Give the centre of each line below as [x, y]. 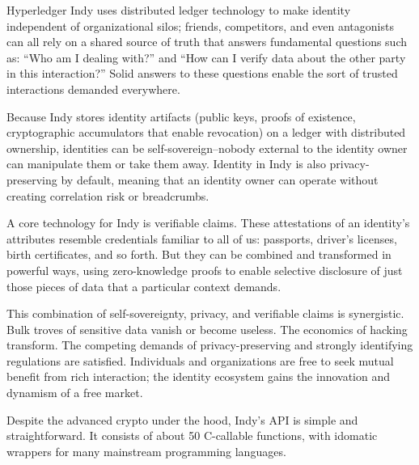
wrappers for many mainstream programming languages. [146, 451]
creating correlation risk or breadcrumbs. [108, 195]
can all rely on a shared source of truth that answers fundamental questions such [207, 42]
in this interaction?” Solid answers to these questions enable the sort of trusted [202, 73]
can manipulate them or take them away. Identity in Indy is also [166, 164]
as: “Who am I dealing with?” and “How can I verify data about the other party [206, 57]
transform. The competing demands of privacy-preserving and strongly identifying [210, 345]
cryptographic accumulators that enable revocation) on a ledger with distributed [206, 132]
